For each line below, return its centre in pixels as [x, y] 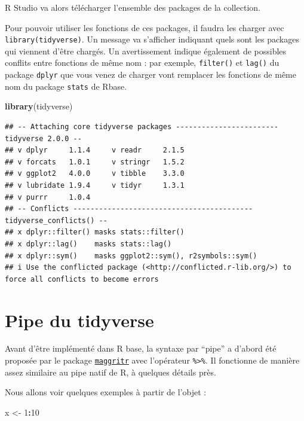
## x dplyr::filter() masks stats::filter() [95, 232]
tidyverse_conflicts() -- [56, 220]
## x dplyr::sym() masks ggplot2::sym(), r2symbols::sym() [131, 256]
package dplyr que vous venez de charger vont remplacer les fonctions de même [151, 74]
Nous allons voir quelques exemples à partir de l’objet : [106, 392]
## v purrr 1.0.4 [48, 197]
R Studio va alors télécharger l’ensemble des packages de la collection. [133, 7]
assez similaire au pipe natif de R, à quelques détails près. [110, 372]
